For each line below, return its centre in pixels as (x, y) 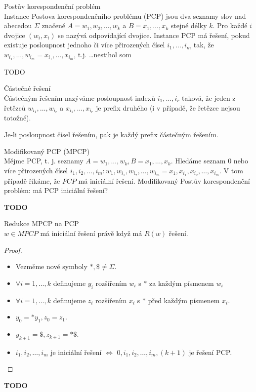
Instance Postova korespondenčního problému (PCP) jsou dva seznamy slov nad (125, 16)
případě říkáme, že (32, 180)
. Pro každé (230, 25)
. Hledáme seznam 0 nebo (210, 161)
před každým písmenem (184, 300)
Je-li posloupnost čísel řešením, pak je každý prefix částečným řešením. (111, 135)
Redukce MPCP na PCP (42, 223)
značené (54, 25)
